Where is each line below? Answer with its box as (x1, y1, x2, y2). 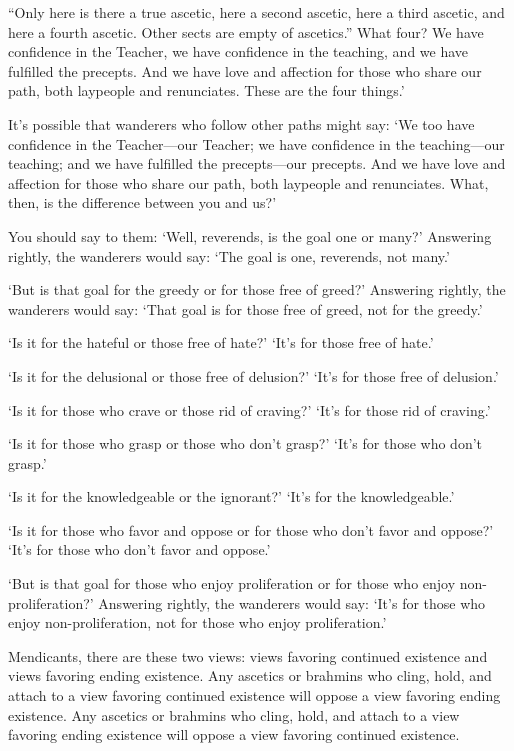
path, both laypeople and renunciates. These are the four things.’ (8, 80, 405, 101)
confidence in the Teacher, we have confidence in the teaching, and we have (8, 41, 469, 62)
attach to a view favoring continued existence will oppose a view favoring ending (8, 685, 501, 706)
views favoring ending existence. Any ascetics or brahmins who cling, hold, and (8, 665, 492, 686)
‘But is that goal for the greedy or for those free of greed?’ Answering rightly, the (8, 279, 506, 300)
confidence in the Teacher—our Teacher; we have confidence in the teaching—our (8, 133, 505, 154)
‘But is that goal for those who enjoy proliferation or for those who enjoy (8, 573, 456, 594)
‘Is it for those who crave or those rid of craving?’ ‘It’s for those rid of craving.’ (8, 399, 491, 420)
